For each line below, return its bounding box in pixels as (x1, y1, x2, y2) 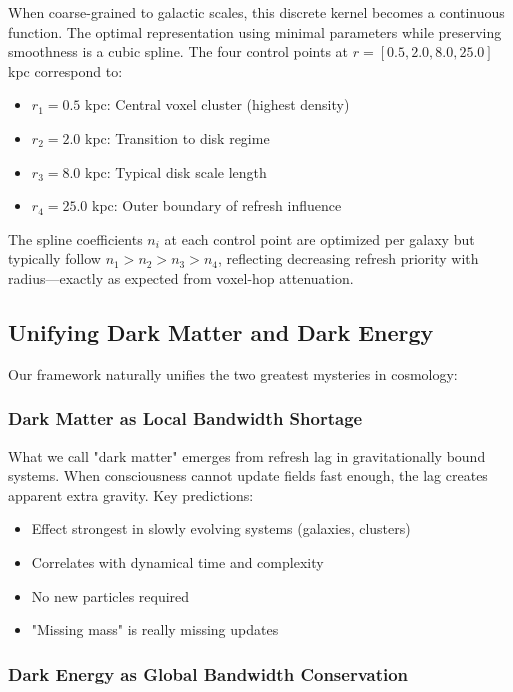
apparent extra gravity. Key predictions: (8, 484, 254, 505)
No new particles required (31, 585, 190, 606)
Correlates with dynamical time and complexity (31, 551, 324, 572)
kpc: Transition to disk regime (85, 127, 270, 148)
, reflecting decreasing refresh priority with (217, 248, 479, 269)
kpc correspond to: (8, 60, 123, 81)
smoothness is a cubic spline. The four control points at (8, 41, 349, 62)
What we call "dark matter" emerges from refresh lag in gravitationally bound (8, 445, 486, 466)
